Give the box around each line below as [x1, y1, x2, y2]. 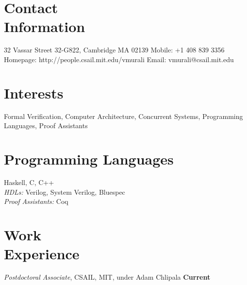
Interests [4, 83, 64, 102]
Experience [4, 244, 80, 264]
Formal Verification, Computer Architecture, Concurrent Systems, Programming [4, 111, 243, 121]
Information [4, 17, 85, 36]
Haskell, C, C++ [4, 177, 54, 187]
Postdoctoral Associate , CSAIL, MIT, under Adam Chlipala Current [4, 272, 211, 282]
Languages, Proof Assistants [4, 120, 88, 131]
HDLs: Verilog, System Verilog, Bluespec [4, 186, 125, 197]
